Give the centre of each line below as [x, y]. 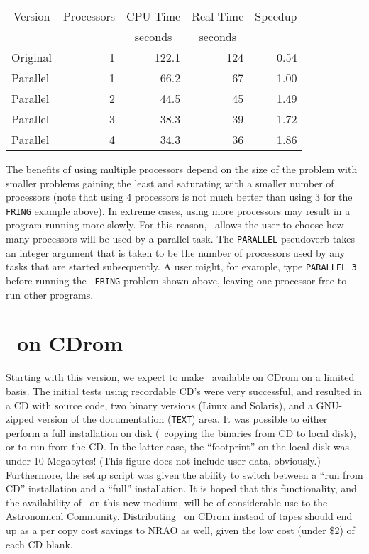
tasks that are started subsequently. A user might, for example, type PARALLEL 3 [181, 266]
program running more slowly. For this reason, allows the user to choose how [175, 225]
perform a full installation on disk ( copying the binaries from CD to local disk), [181, 432]
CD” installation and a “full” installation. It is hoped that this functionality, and [181, 488]
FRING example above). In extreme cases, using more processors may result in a [178, 210]
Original [32, 57]
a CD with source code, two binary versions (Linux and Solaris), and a [159, 405]
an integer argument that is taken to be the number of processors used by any [176, 252]
